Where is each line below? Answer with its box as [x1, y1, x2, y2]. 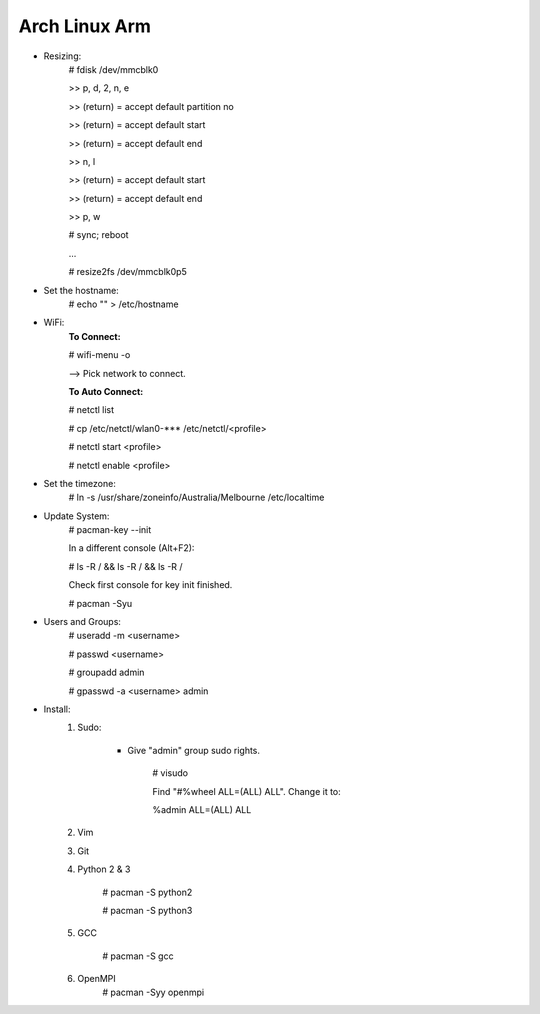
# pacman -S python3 [102, 904, 193, 916]
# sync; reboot [68, 229, 129, 241]
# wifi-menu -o [68, 349, 131, 361]
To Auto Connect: [68, 385, 144, 397]
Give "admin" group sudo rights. [127, 744, 260, 756]
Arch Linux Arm [18, 15, 152, 37]
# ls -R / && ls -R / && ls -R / [68, 560, 184, 572]
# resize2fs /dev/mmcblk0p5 [68, 266, 187, 278]
